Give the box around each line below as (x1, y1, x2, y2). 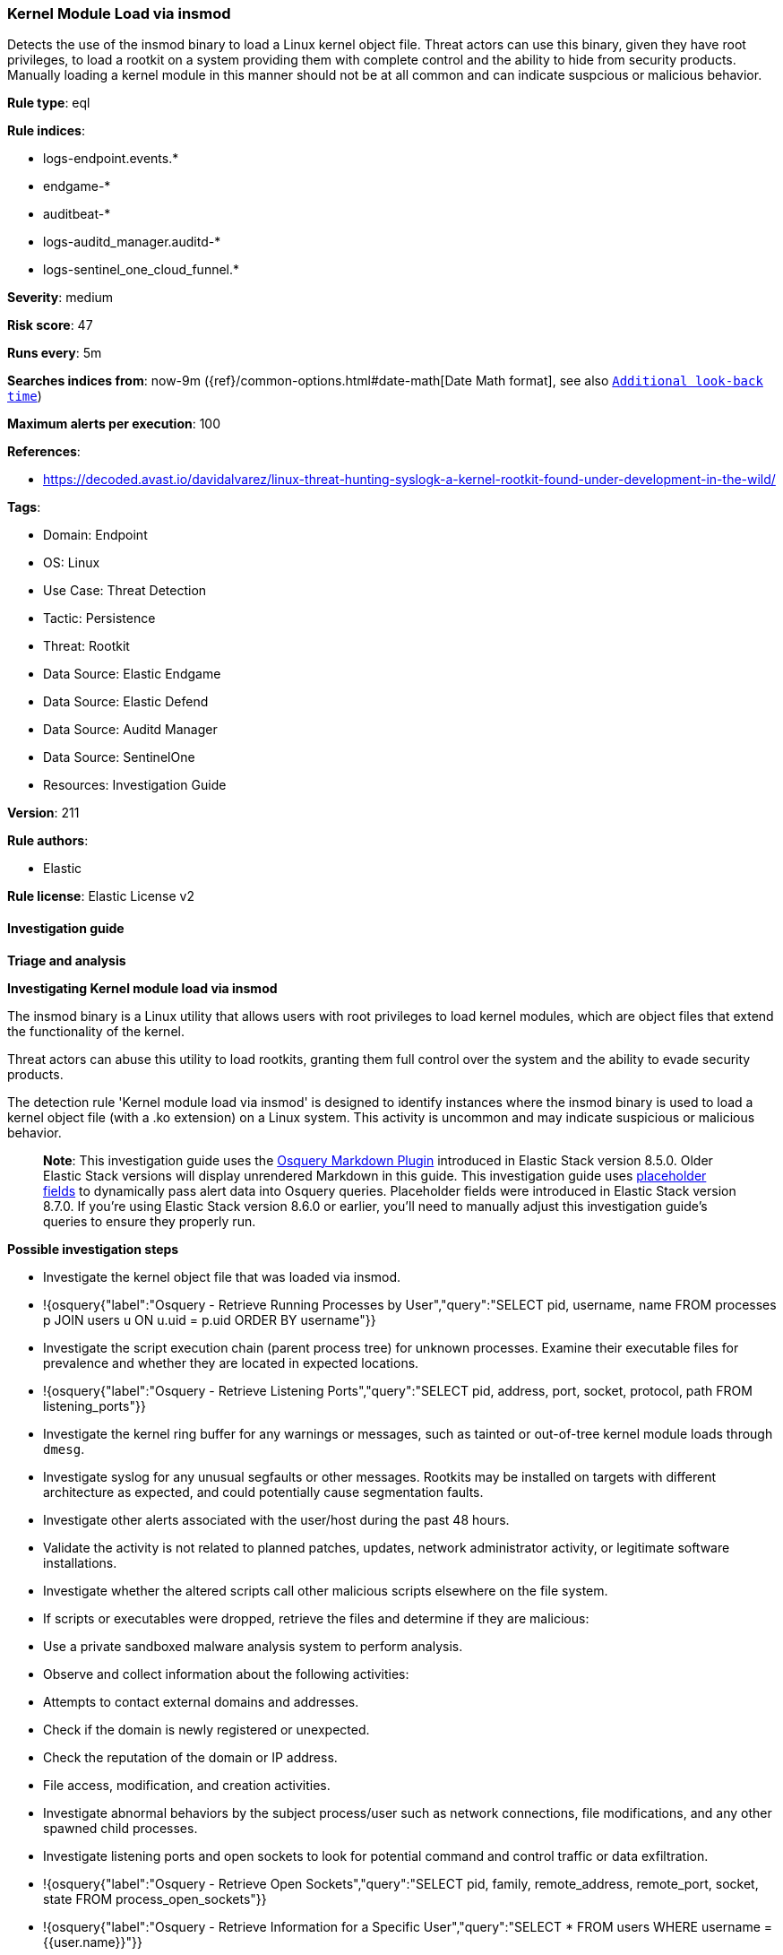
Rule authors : (7, 833, 89, 849)
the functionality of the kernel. (7, 1023, 185, 1039)
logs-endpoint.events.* (43, 151, 179, 167)
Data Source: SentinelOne (43, 749, 195, 766)
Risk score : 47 (7, 317, 93, 333)
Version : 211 (7, 805, 80, 821)
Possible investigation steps (7, 1241, 179, 1257)
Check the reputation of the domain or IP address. (43, 1749, 338, 1765)
